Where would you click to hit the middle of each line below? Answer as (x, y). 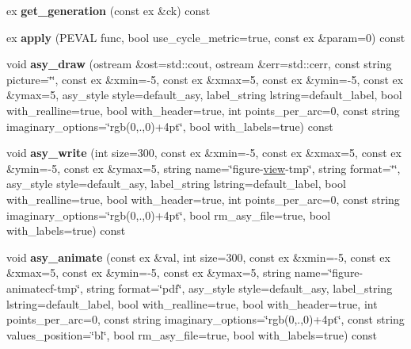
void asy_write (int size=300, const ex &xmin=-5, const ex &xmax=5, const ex (204, 153)
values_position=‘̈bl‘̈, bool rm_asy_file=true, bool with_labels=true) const (192, 334)
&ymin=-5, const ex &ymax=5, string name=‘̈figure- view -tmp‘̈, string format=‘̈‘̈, (204, 168)
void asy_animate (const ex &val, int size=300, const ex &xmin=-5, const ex (198, 257)
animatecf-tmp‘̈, (45, 288)
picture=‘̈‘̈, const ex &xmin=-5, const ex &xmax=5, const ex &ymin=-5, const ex (205, 79)
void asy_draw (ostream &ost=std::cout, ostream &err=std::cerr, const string (199, 64)
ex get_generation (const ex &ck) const (108, 10)
